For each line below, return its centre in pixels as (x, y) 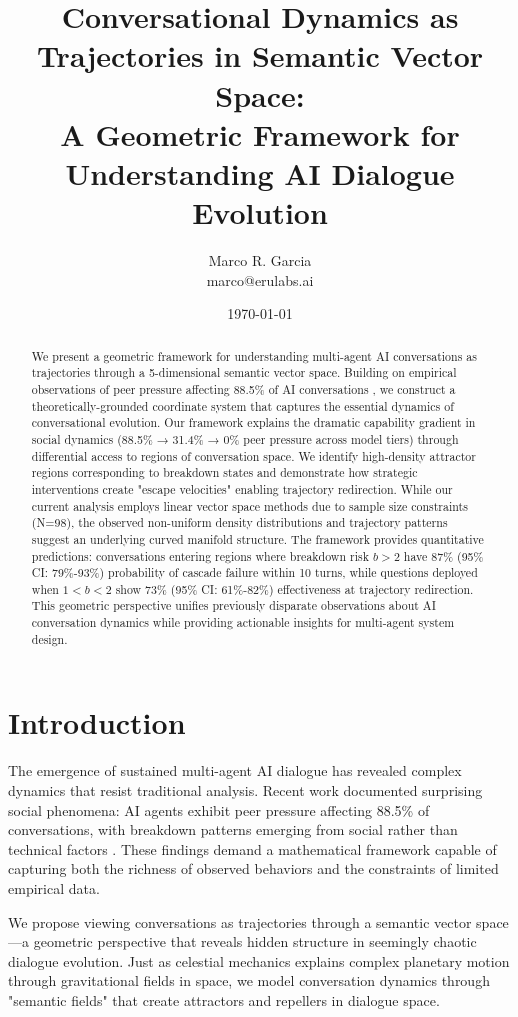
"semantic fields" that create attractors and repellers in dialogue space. (224, 999)
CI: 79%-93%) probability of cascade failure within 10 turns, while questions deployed (254, 572)
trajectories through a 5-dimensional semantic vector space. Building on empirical (244, 372)
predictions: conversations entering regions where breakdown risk (200, 555)
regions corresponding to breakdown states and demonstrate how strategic (224, 472)
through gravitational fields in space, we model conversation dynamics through (249, 980)
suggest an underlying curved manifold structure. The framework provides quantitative (257, 538)
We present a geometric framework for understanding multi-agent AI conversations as (254, 355)
